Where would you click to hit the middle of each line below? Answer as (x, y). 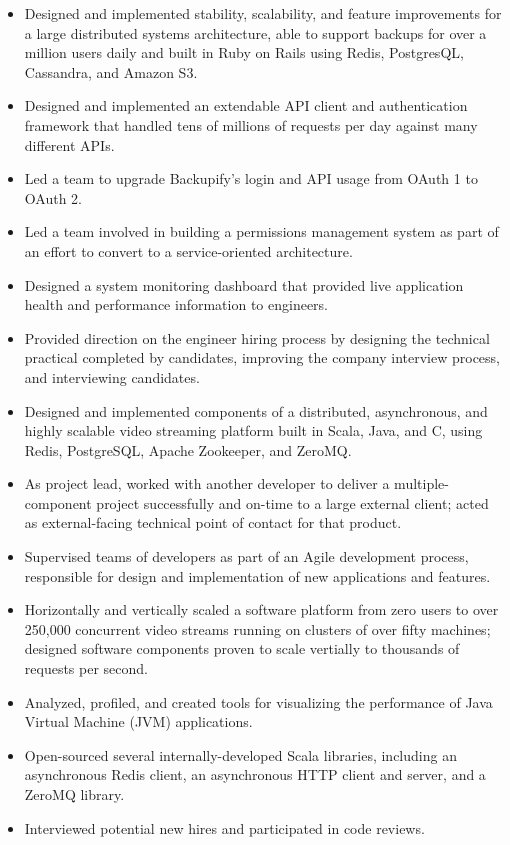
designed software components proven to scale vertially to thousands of (242, 648)
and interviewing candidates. (112, 376)
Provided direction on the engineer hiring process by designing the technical (257, 337)
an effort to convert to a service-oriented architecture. (188, 250)
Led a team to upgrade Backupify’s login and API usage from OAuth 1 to (251, 178)
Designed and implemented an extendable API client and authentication (246, 105)
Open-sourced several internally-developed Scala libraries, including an (240, 754)
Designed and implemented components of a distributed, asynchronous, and (256, 410)
